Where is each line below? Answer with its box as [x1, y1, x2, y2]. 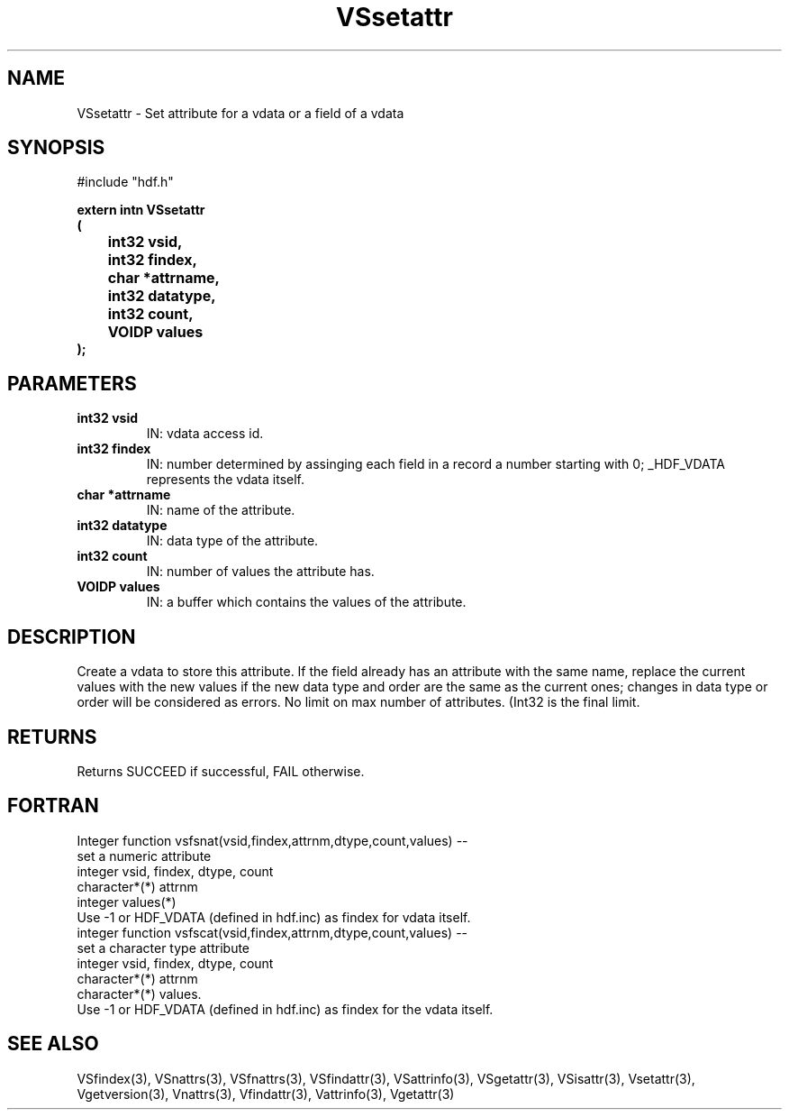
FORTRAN [7, 794, 99, 818]
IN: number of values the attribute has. [146, 563, 375, 580]
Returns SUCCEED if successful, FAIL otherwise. [77, 763, 365, 779]
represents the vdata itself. [146, 472, 304, 488]
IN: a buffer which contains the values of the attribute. [146, 594, 467, 610]
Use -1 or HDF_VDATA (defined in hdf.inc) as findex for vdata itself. [77, 909, 471, 925]
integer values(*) [77, 893, 177, 910]
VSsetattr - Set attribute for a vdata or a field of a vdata [77, 105, 404, 121]
